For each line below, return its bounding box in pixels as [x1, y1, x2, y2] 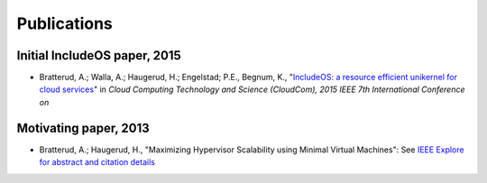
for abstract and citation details [39, 157, 155, 168]
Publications [16, 14, 113, 33]
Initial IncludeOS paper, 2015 [16, 48, 182, 63]
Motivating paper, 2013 [16, 120, 151, 135]
